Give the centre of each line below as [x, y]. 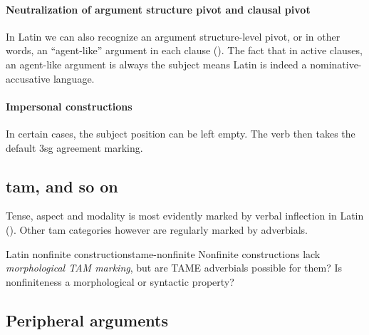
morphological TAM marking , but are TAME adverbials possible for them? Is [174, 268]
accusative [28, 78]
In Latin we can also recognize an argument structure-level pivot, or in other [173, 36]
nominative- [336, 64]
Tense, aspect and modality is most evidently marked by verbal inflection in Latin [185, 216]
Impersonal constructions [69, 106]
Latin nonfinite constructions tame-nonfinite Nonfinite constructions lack [163, 253]
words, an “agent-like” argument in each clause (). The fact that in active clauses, [184, 50]
